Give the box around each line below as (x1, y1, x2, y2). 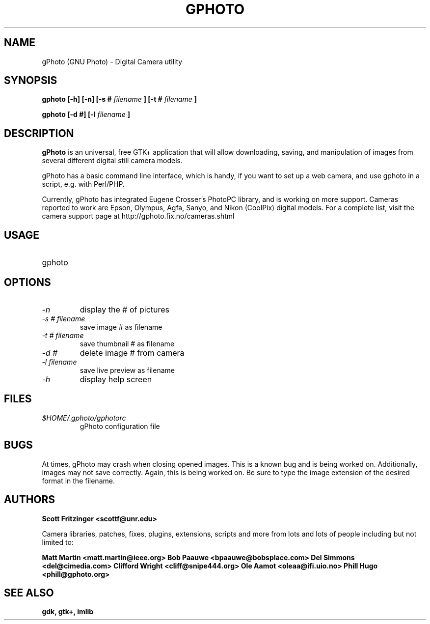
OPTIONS (4, 276, 51, 288)
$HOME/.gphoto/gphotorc (42, 413, 126, 422)
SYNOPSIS (4, 74, 57, 87)
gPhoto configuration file (80, 422, 160, 430)
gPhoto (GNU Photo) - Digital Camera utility (42, 57, 183, 66)
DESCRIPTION (4, 127, 74, 140)
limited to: (42, 538, 74, 546)
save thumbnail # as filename (80, 339, 175, 348)
